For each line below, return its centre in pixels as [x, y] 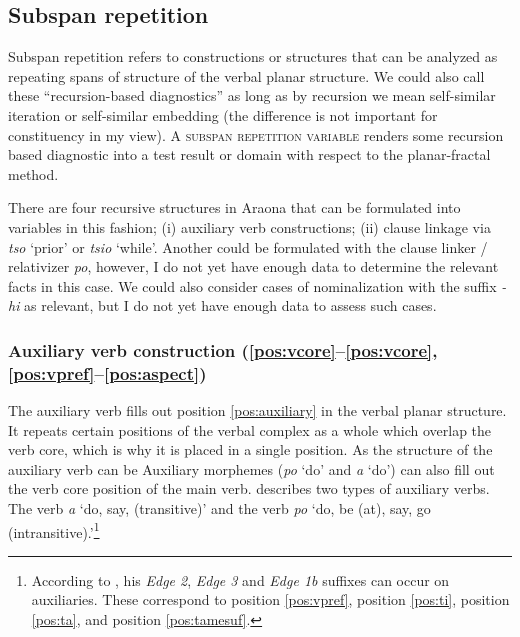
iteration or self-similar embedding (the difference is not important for [223, 114]
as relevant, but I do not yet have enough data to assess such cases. [230, 305]
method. [33, 173]
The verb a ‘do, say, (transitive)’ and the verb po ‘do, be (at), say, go [219, 508]
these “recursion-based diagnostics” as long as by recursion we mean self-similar [252, 95]
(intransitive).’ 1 [54, 530]
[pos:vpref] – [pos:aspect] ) [107, 372]
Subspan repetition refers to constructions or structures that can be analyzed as [253, 56]
